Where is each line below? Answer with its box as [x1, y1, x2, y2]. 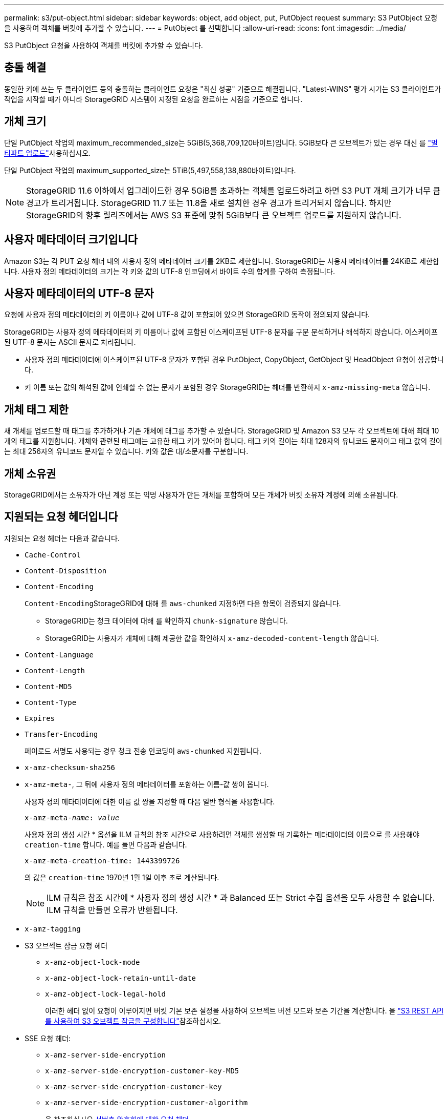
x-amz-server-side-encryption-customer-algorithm [45, 1098, 248, 1107]
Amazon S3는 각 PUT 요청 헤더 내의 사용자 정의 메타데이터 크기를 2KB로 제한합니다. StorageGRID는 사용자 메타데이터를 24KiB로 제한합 [4, 256, 439, 265]
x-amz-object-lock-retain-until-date [45, 973, 196, 982]
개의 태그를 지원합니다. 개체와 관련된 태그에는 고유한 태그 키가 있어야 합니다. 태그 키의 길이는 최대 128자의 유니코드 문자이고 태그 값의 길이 [4, 437, 442, 446]
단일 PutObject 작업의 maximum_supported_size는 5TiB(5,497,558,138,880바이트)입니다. [4, 165, 296, 175]
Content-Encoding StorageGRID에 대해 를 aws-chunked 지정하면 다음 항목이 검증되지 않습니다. [25, 598, 341, 608]
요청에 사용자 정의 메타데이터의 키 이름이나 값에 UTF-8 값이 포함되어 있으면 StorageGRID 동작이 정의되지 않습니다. [4, 310, 370, 319]
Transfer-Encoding [25, 730, 98, 738]
